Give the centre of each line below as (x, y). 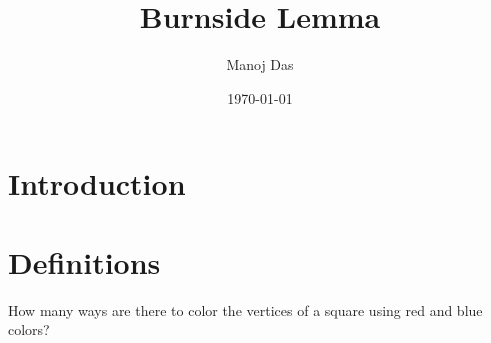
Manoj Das (260, 64)
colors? (29, 329)
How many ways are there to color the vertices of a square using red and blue (245, 309)
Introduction (97, 183)
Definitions (84, 261)
